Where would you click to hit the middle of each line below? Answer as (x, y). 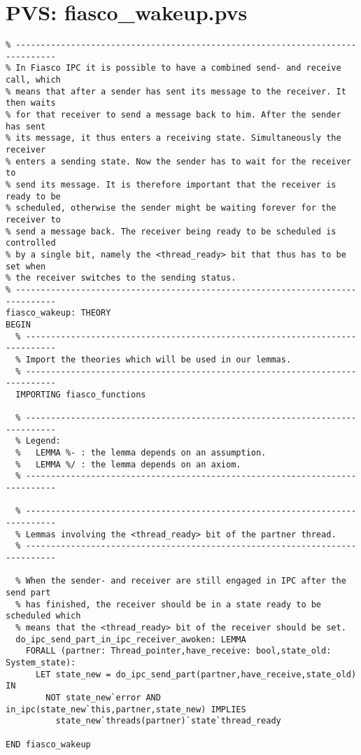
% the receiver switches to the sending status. (121, 278)
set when (26, 266)
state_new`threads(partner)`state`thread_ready (168, 721)
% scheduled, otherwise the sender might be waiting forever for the (171, 208)
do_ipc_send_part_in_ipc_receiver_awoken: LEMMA (131, 639)
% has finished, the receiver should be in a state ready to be (169, 604)
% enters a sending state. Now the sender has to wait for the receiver (178, 161)
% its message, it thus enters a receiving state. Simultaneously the (174, 138)
